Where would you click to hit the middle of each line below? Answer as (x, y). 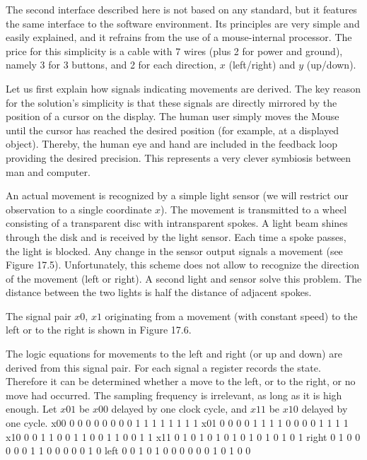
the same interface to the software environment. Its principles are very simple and (183, 23)
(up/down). (331, 65)
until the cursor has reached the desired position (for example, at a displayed (173, 130)
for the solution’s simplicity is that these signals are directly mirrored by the (171, 102)
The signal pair (39, 315)
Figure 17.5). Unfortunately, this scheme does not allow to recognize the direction (182, 265)
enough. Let (31, 409)
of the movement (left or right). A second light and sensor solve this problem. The (184, 278)
